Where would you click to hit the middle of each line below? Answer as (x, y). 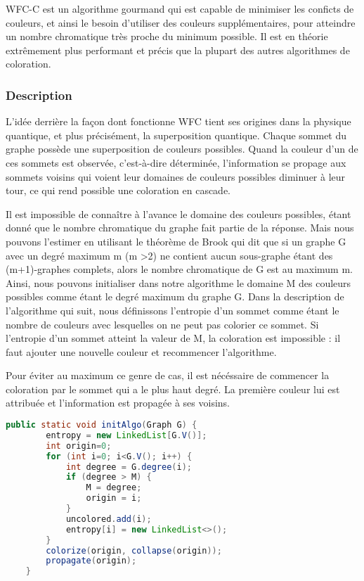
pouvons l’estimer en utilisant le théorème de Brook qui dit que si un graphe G (176, 241)
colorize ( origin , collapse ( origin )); (134, 550)
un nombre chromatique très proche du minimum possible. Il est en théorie (167, 36)
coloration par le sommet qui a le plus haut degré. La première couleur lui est (173, 389)
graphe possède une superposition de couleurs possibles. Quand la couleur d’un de (182, 149)
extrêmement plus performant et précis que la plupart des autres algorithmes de (178, 50)
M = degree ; (114, 488)
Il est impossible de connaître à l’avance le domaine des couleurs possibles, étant (178, 213)
